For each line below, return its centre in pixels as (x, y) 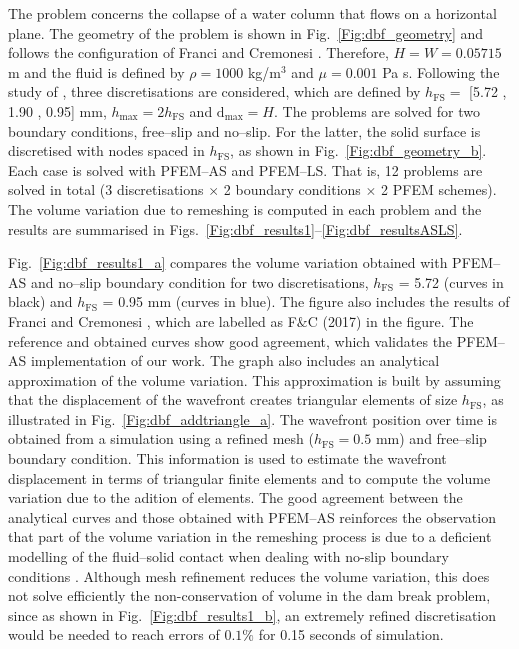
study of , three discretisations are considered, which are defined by (214, 91)
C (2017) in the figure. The (390, 320)
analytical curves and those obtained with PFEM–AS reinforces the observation (252, 516)
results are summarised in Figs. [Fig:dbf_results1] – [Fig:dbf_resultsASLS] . (235, 228)
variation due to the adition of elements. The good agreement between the (235, 497)
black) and (40, 301)
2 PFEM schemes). (439, 189)
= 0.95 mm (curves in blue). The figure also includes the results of (306, 301)
